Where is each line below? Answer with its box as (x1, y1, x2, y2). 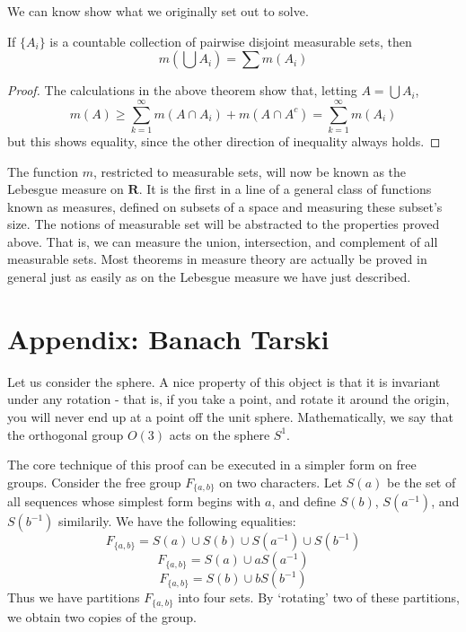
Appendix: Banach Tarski (7, 320, 330, 356)
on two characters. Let (219, 472, 343, 491)
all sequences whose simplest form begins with (7, 492, 261, 511)
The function (7, 162, 78, 180)
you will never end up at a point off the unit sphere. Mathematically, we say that (7, 407, 453, 426)
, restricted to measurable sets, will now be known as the (92, 162, 407, 180)
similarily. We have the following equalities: (58, 512, 296, 531)
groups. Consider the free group (7, 472, 181, 491)
